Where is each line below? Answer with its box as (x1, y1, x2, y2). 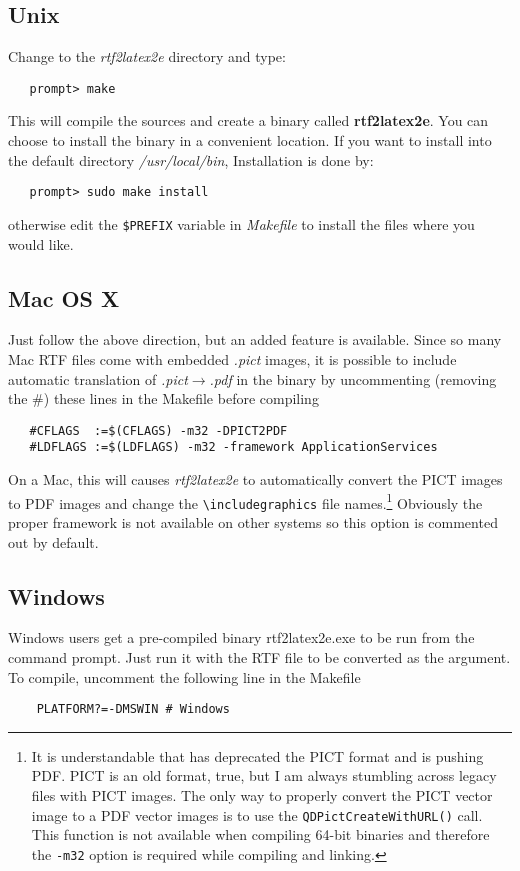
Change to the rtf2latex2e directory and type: (8, 46, 286, 67)
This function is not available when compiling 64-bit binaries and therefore (31, 824, 490, 845)
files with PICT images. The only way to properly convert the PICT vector (31, 784, 493, 805)
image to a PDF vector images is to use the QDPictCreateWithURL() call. (31, 804, 483, 825)
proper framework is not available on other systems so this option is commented (8, 511, 498, 532)
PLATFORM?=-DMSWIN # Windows (36, 702, 230, 717)
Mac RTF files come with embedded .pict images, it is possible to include (8, 348, 457, 369)
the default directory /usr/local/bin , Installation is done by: (8, 149, 374, 170)
